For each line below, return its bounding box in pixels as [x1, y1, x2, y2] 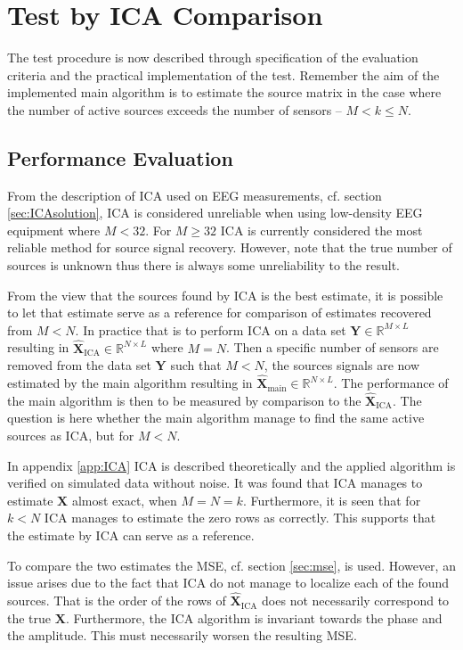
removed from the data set [7, 356, 151, 374]
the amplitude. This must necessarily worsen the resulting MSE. [7, 626, 357, 645]
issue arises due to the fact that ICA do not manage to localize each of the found [7, 573, 450, 592]
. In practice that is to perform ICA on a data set [75, 320, 346, 339]
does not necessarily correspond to [262, 591, 450, 610]
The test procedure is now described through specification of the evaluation [7, 48, 418, 67]
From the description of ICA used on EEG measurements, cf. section [7, 185, 382, 204]
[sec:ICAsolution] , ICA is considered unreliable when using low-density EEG [7, 203, 423, 222]
